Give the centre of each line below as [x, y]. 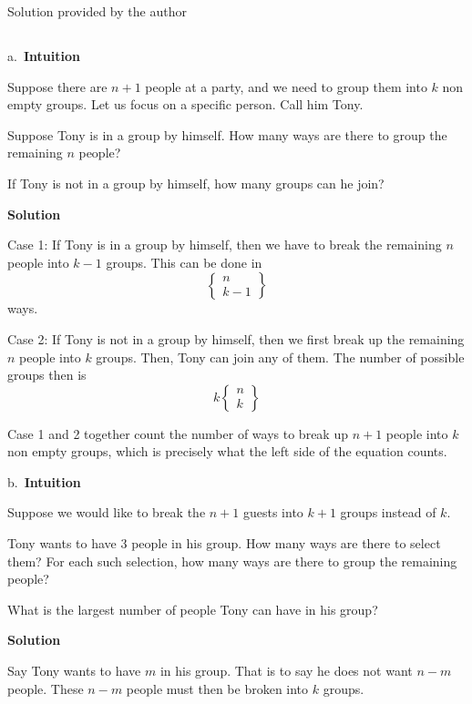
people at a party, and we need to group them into [286, 86]
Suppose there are [57, 86]
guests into [273, 512]
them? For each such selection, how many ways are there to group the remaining [232, 561]
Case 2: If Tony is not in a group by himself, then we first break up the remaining [236, 338]
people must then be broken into [217, 688]
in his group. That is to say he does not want [286, 671]
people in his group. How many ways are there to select [286, 543]
